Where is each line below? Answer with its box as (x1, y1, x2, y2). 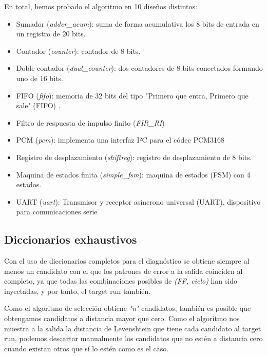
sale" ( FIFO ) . (16, 100, 61, 111)
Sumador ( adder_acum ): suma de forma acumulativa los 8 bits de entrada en (16, 18, 259, 29)
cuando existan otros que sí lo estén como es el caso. (4, 343, 169, 353)
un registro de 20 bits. (16, 28, 86, 39)
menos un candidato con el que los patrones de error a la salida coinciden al (4, 265, 243, 276)
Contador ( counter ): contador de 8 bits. (16, 45, 141, 56)
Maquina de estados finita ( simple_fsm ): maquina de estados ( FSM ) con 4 (16, 169, 251, 180)
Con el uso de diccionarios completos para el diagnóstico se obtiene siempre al (4, 255, 250, 266)
